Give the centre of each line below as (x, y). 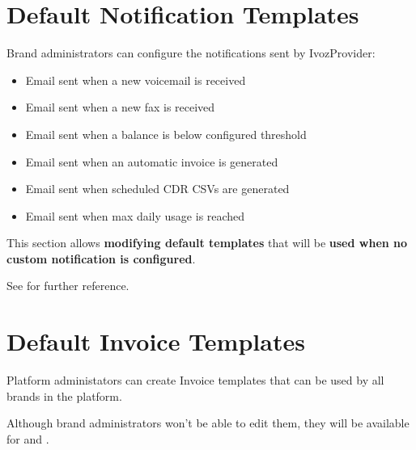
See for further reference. (68, 286)
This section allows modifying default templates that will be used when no (207, 243)
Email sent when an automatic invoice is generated (152, 161)
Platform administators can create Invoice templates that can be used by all (195, 380)
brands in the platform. (64, 395)
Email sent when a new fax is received (120, 107)
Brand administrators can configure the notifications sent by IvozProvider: (191, 53)
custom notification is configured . (101, 258)
